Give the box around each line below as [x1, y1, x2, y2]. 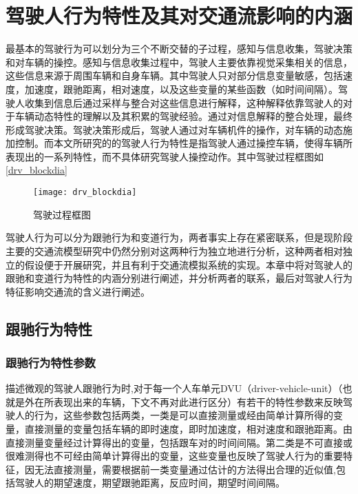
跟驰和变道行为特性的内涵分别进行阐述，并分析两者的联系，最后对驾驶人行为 [6, 271, 352, 285]
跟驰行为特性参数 [6, 353, 96, 371]
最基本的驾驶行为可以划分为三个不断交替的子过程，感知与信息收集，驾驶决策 [6, 41, 352, 56]
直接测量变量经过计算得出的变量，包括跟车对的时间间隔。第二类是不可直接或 [6, 435, 352, 449]
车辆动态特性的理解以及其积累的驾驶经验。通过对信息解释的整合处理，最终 [14, 109, 352, 123]
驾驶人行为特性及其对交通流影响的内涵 [6, 1, 353, 30]
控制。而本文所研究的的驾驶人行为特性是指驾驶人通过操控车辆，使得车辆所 [14, 136, 352, 150]
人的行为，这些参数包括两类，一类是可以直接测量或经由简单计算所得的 [14, 408, 333, 422]
